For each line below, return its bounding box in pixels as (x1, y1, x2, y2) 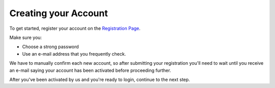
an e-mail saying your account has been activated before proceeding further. (9, 67, 172, 73)
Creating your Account (9, 8, 108, 19)
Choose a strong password (22, 43, 79, 50)
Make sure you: (9, 34, 42, 40)
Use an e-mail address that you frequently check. (22, 51, 126, 57)
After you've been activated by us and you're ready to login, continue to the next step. (9, 76, 190, 82)
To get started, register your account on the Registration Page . (9, 25, 141, 31)
